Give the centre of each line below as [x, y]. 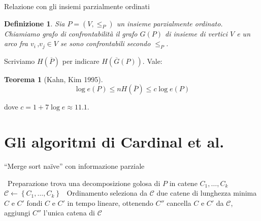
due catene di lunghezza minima [207, 193]
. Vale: [152, 61]
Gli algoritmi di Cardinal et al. [114, 142]
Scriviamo [20, 61]
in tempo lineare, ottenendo [110, 202]
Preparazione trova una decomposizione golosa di [84, 183]
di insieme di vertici [196, 33]
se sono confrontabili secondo [106, 43]
